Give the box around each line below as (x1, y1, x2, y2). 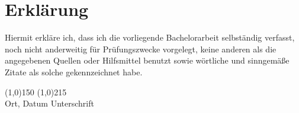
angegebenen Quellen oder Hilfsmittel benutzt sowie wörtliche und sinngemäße (5, 54, 290, 67)
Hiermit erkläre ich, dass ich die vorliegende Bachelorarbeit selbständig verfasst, (5, 31, 295, 44)
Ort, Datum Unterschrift (5, 97, 94, 109)
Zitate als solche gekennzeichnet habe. (5, 65, 143, 78)
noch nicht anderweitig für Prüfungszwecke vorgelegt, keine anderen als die (5, 42, 277, 55)
